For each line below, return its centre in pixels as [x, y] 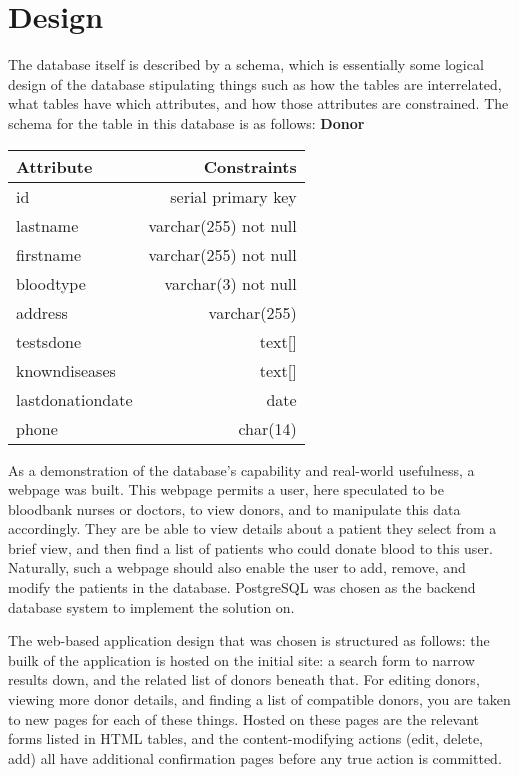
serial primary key [233, 196]
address [42, 312]
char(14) [267, 428]
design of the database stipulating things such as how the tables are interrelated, [255, 83]
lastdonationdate [74, 399]
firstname [49, 254]
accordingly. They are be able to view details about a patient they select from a [252, 528]
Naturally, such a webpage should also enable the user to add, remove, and [237, 567]
